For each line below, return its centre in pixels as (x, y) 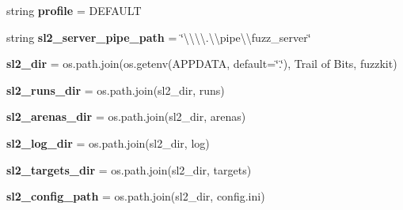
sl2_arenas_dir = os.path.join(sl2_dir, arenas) (126, 116)
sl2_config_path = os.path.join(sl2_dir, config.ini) (136, 196)
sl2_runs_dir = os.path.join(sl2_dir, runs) (116, 90)
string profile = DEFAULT (74, 10)
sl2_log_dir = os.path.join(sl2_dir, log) (108, 142)
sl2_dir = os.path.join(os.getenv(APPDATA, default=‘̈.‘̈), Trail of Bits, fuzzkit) (202, 64)
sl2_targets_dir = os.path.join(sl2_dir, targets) (129, 169)
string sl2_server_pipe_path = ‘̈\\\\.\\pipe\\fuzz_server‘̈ (159, 37)
